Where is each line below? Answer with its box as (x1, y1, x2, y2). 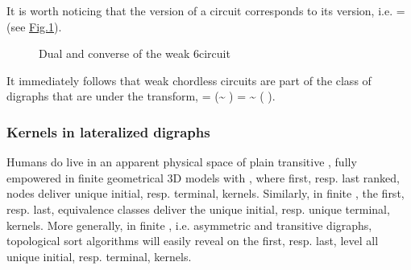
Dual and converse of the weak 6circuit (39, 45, 230, 62)
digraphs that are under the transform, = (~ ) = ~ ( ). (6, 88, 276, 104)
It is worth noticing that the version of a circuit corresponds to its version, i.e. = (6, 2, 405, 18)
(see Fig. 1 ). (6, 18, 62, 35)
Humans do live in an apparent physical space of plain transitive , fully (6, 153, 357, 170)
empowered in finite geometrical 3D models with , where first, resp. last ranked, (6, 169, 400, 186)
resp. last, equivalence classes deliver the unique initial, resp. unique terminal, (6, 200, 390, 217)
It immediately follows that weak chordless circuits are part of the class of (6, 72, 372, 88)
